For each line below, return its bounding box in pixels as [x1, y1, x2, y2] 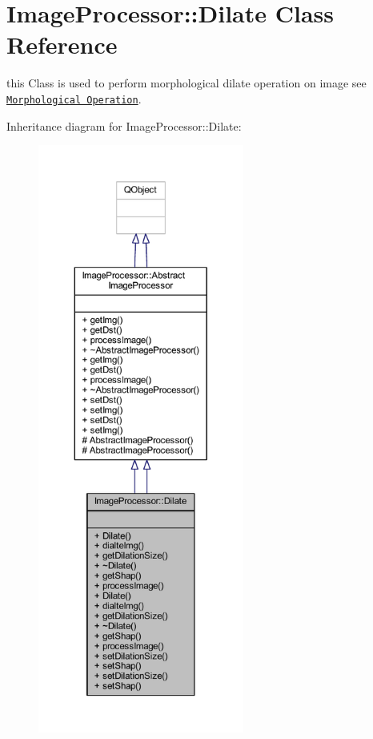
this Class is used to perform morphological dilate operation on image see [6, 75, 367, 91]
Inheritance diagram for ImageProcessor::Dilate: [6, 117, 242, 134]
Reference [6, 28, 118, 61]
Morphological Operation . [6, 90, 142, 107]
